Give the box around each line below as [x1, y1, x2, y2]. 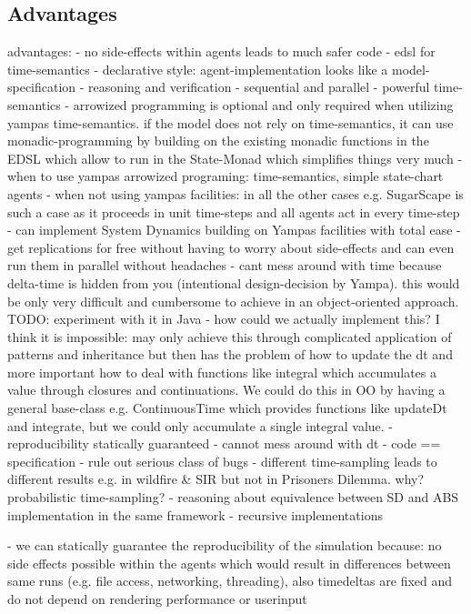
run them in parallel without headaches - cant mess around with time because [7, 256, 442, 275]
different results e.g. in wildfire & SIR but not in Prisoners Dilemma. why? [7, 469, 425, 488]
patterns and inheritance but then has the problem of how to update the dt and [7, 345, 453, 364]
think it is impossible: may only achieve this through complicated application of [7, 327, 452, 346]
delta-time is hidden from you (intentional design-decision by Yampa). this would [7, 273, 460, 292]
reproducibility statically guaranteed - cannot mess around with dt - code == [7, 434, 441, 453]
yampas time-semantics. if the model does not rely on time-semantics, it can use [7, 113, 454, 132]
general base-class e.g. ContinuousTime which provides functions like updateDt [7, 398, 447, 418]
